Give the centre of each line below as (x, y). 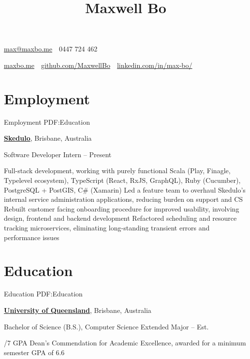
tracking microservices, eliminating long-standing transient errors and (107, 228)
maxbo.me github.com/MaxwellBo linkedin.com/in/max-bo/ (98, 65)
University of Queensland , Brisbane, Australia (78, 310)
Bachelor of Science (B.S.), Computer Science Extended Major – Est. (106, 326)
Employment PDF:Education (47, 122)
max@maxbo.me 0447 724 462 (51, 49)
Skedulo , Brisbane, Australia (48, 138)
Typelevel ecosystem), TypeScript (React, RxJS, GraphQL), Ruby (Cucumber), (122, 180)
